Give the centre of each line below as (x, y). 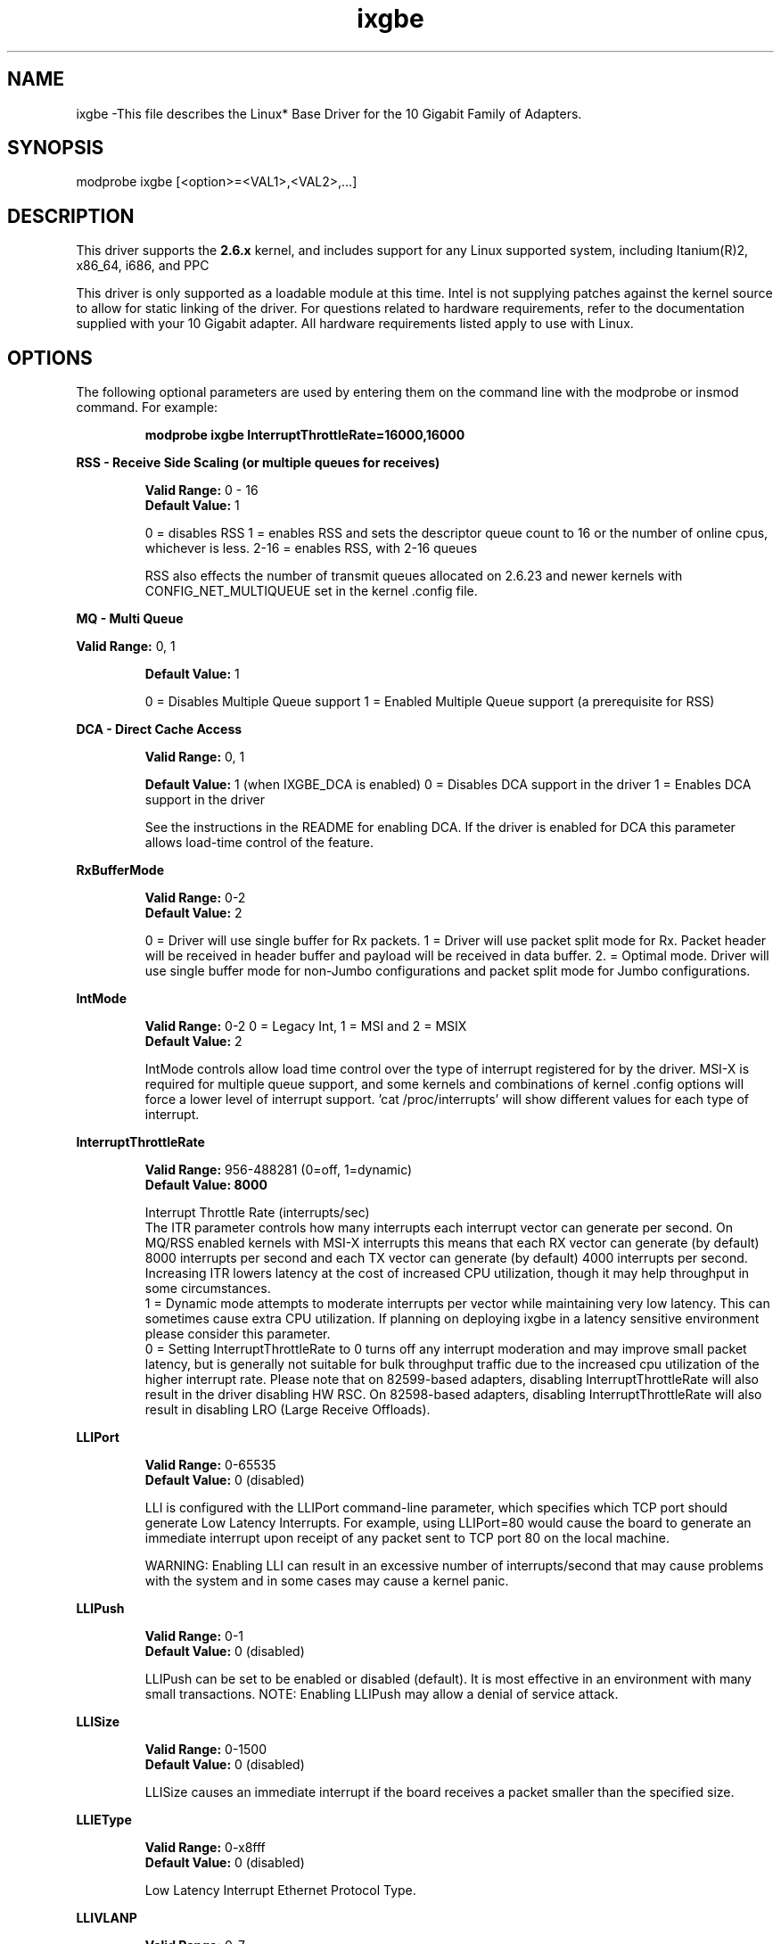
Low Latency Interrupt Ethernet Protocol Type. (280, 1890)
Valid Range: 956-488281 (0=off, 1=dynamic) (279, 1170)
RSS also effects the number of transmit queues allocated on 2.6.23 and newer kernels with (414, 576)
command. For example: (147, 408)
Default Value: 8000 (206, 1185)
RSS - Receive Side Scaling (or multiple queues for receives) (258, 463)
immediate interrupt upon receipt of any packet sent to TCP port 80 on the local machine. (407, 1538)
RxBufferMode (120, 870)
